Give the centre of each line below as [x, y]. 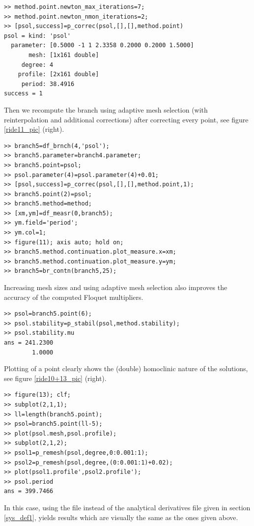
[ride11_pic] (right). [34, 129]
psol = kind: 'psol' [38, 36]
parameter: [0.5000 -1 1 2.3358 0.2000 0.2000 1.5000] [102, 45]
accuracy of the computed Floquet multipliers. [74, 297]
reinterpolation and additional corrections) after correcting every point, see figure [126, 119]
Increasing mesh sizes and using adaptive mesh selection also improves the [116, 287]
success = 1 [23, 94]
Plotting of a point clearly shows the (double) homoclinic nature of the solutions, [126, 368]
